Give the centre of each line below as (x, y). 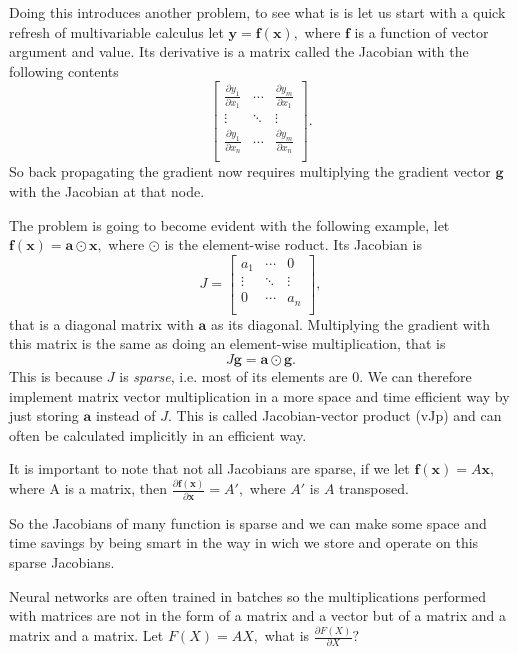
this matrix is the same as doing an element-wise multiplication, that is (227, 343)
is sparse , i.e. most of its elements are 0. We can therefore (295, 376)
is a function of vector (421, 31)
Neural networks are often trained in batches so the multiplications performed (247, 595)
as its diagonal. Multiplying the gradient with (351, 323)
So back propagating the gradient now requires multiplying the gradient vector (250, 171)
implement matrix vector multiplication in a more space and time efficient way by (259, 395)
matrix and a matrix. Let (86, 635)
